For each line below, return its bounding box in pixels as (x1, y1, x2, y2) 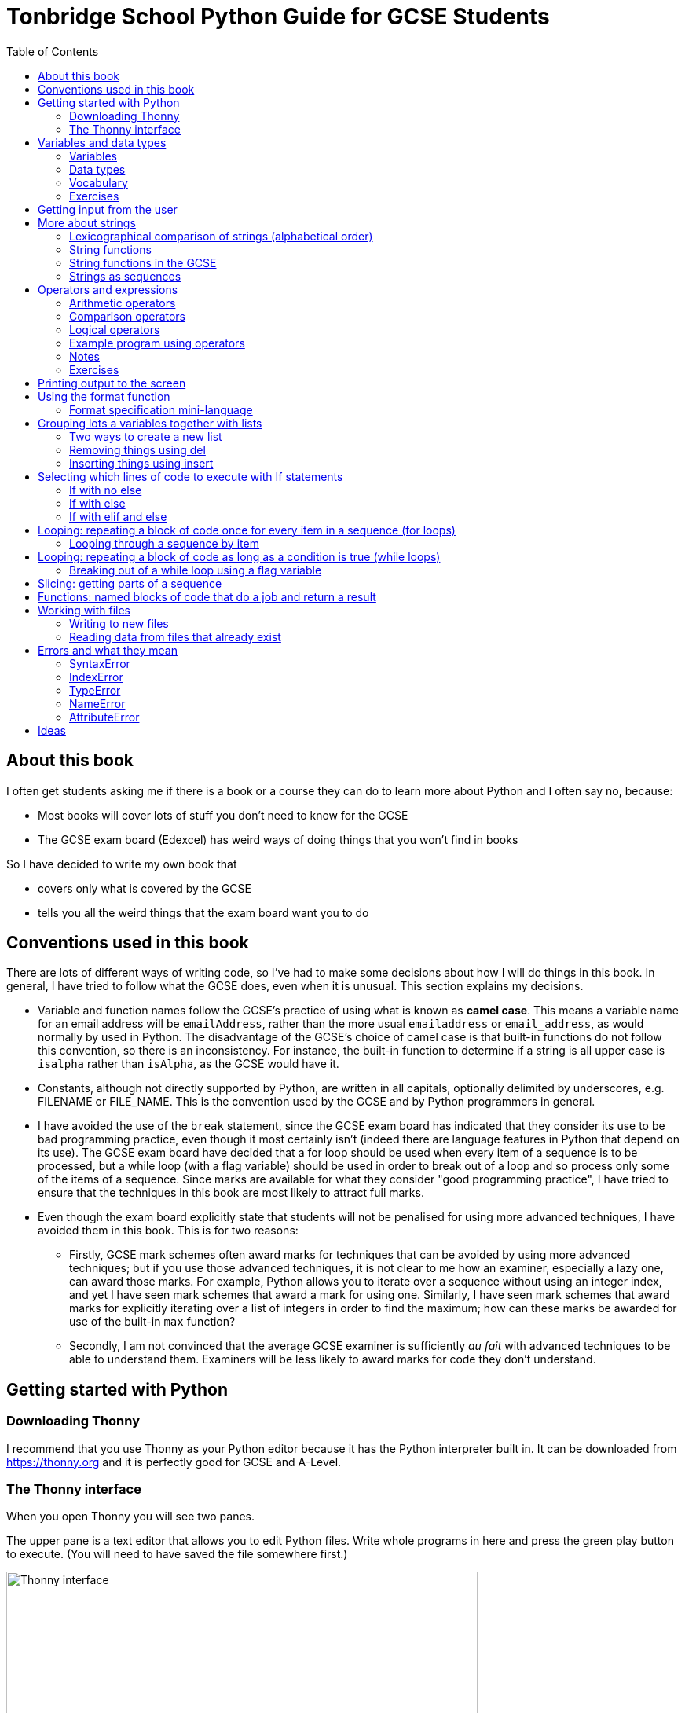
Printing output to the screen (38, 376, 186, 390)
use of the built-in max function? (69, 1315, 236, 1329)
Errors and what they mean (38, 643, 178, 657)
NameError (69, 696, 126, 710)
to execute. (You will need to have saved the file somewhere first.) (6, 1547, 348, 1561)
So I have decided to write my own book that (6, 856, 237, 871)
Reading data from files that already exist (69, 629, 281, 644)
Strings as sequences (69, 269, 181, 283)
